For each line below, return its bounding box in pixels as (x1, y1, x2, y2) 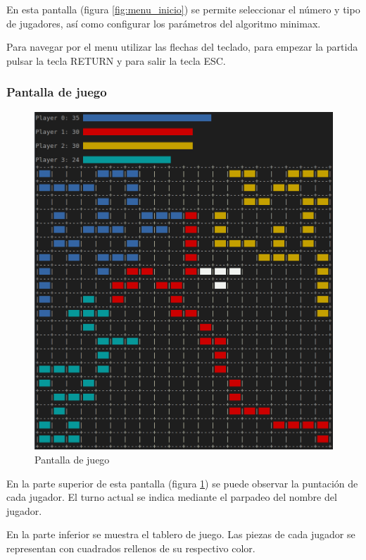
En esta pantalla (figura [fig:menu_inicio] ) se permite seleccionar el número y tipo (6, 2, 360, 16)
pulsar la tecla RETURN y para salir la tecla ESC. (6, 53, 226, 68)
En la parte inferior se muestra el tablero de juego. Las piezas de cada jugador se (6, 527, 355, 542)
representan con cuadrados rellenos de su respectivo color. (6, 540, 255, 555)
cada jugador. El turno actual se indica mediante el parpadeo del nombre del (6, 490, 337, 504)
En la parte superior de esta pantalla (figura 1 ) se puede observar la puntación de (6, 475, 358, 490)
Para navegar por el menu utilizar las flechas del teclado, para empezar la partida (6, 39, 358, 54)
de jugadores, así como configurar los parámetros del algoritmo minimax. (6, 15, 321, 30)
